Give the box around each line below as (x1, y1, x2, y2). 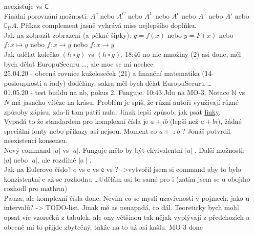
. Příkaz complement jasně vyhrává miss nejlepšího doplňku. (16, 20, 197, 30)
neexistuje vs (4, 1, 42, 11)
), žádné (217, 116, 242, 126)
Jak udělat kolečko (4, 48, 59, 59)
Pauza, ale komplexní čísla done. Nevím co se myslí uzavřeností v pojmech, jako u (4, 192, 250, 203)
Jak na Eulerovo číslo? (4, 164, 71, 174)
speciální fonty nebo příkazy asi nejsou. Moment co (4, 125, 157, 136)
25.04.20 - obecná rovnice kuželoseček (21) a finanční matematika (4, 68, 200, 78)
